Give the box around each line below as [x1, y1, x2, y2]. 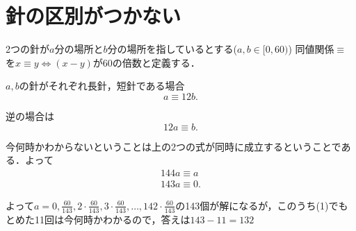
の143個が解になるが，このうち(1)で [175, 198, 339, 212]
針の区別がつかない [6, 1, 181, 30]
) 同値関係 [288, 42, 334, 56]
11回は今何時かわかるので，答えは [34, 212, 191, 226]
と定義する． [141, 55, 200, 69]
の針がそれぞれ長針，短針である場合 [19, 78, 185, 93]
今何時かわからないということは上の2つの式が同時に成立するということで [6, 139, 341, 153]
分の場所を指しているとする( [107, 42, 238, 56]
